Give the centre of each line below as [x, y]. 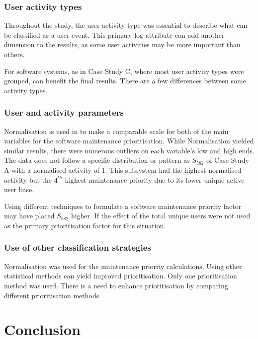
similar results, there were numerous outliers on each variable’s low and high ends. [129, 150]
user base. [19, 189]
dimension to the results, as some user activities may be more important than [122, 44]
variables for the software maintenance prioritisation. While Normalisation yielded [129, 141]
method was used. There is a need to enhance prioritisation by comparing [116, 285]
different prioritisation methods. [53, 295]
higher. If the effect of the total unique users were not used [161, 216]
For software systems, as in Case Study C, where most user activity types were [124, 71]
